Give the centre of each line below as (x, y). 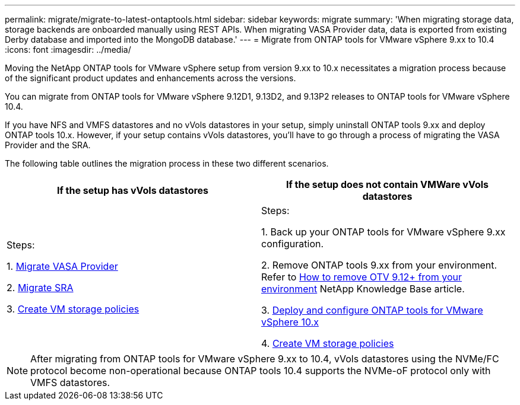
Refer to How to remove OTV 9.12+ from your (362, 277)
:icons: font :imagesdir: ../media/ (68, 50)
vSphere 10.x (290, 322)
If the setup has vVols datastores (133, 190)
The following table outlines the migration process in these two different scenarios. (167, 163)
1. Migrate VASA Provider (62, 266)
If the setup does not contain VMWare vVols (387, 184)
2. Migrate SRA (40, 288)
